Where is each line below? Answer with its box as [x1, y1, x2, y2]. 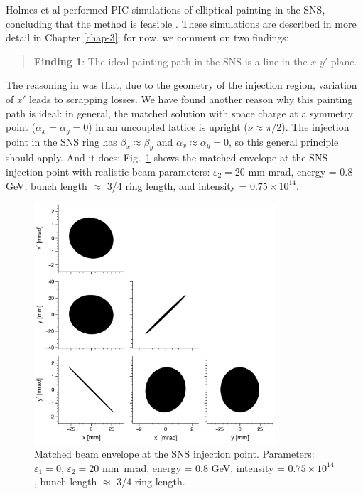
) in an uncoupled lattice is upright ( [88, 119, 248, 134]
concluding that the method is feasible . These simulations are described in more [6, 16, 357, 31]
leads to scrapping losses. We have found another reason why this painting [28, 91, 353, 106]
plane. [330, 53, 357, 68]
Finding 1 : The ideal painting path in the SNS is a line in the [33, 53, 308, 68]
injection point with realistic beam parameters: [6, 164, 210, 178]
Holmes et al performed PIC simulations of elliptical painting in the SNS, [6, 2, 325, 16]
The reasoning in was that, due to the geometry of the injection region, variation [6, 77, 357, 92]
